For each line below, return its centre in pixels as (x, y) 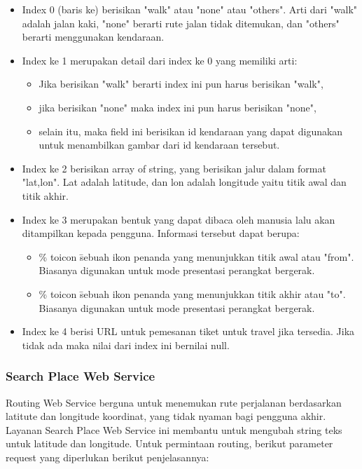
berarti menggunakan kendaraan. (93, 37)
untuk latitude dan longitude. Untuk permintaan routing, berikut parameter (169, 443)
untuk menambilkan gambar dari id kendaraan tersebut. (159, 145)
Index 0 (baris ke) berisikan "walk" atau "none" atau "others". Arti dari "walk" (190, 9)
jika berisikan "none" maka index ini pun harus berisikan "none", (177, 107)
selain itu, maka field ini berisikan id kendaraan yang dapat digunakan (191, 131)
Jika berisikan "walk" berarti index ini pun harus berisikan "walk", (181, 84)
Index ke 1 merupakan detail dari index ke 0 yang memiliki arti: (160, 60)
